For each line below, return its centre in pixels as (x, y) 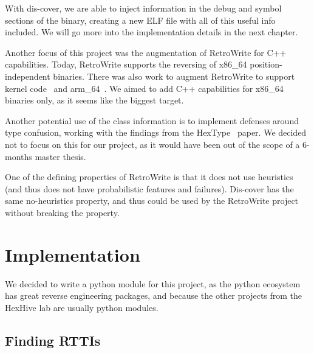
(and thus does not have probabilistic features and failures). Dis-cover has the (149, 188)
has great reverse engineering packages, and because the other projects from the (154, 295)
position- (266, 64)
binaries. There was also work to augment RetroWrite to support (174, 76)
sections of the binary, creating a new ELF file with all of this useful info (140, 20)
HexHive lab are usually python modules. (82, 307)
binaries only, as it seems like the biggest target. (94, 100)
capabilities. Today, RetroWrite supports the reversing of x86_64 (126, 64)
